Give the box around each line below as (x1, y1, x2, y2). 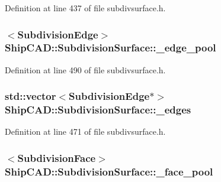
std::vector (5, 89, 56, 103)
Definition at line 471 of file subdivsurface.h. (5, 125, 166, 138)
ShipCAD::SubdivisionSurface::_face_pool (5, 164, 213, 178)
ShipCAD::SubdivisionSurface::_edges (5, 102, 191, 117)
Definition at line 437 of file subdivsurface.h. (5, 2, 166, 14)
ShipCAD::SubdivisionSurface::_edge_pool (5, 40, 216, 55)
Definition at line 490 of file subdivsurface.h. (5, 63, 166, 76)
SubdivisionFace (17, 150, 96, 165)
